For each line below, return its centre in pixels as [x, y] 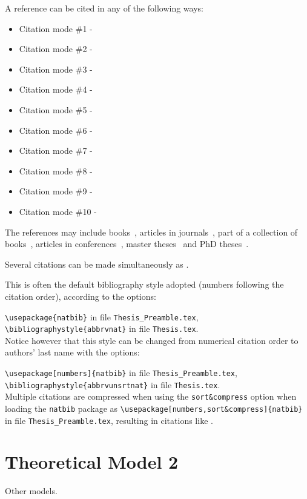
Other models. [31, 491]
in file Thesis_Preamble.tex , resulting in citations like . [109, 420]
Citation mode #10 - [58, 211]
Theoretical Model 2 [92, 462]
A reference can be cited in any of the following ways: [104, 8]
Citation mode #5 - [56, 109]
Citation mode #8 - [56, 170]
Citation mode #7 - [56, 150]
